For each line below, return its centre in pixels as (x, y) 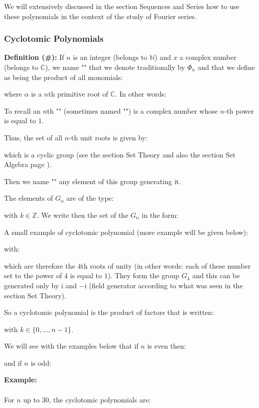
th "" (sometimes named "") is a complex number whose (132, 110)
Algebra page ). (28, 164)
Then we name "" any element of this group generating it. (93, 181)
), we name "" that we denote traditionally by (115, 67)
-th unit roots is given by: (108, 137)
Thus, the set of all (33, 137)
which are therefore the (40, 265)
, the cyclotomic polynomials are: (100, 399)
